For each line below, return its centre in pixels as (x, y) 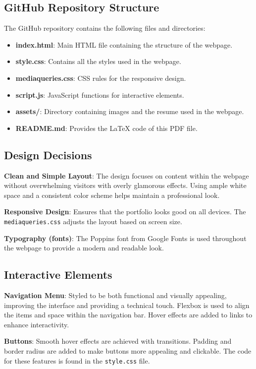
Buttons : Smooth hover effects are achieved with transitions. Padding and (118, 341)
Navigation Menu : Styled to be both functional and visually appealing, (115, 295)
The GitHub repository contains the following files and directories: (105, 28)
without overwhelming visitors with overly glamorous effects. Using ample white (125, 185)
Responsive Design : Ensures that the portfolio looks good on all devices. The (125, 212)
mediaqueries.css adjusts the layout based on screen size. (93, 221)
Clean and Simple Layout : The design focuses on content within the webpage (127, 175)
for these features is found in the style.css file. (77, 360)
